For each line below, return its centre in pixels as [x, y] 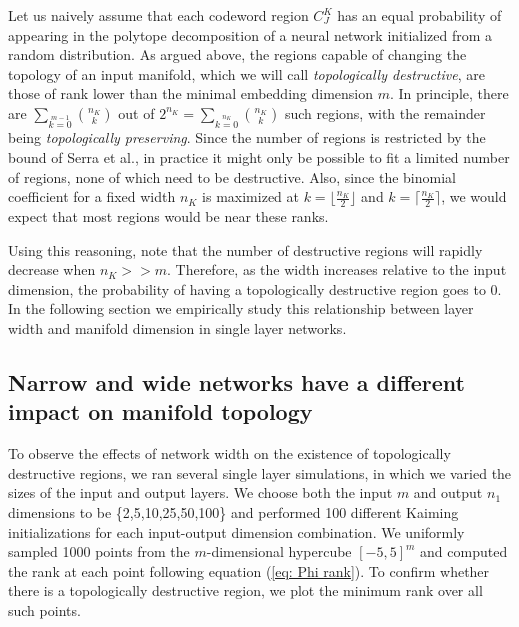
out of [136, 112]
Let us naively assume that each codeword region [158, 15]
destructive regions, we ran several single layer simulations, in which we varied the [260, 472]
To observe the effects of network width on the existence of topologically [229, 453]
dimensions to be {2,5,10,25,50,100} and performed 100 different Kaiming [233, 511]
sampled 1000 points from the [99, 551]
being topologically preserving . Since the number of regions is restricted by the [247, 137]
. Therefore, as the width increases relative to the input [337, 269]
